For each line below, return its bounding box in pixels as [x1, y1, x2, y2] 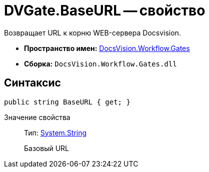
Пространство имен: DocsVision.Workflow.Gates [24, 43, 190, 52]
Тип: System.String [24, 128, 87, 137]
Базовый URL [24, 143, 69, 152]
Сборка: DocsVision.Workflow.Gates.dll [24, 59, 177, 68]
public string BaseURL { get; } [4, 97, 130, 106]
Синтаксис [4, 76, 61, 89]
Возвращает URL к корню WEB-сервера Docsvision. [4, 28, 181, 37]
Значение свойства [4, 112, 70, 121]
